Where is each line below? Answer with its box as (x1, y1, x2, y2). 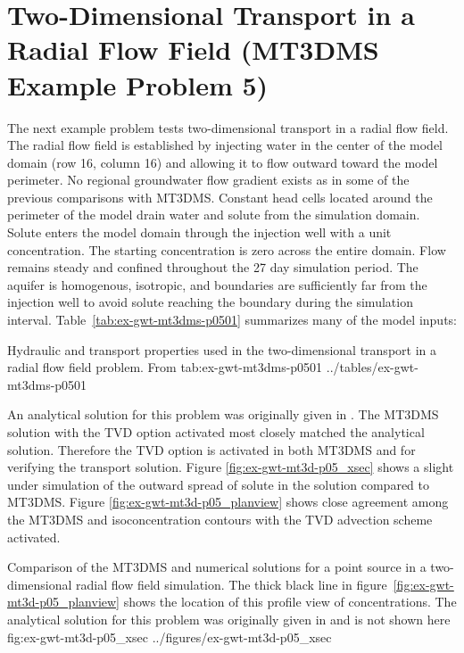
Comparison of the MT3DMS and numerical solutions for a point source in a (7, 558, 427, 576)
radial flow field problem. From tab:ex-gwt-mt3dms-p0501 (7, 358, 323, 376)
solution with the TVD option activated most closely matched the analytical (7, 423, 425, 441)
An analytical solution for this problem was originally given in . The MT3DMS (7, 405, 439, 424)
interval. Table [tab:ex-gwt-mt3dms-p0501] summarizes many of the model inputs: (7, 310, 457, 329)
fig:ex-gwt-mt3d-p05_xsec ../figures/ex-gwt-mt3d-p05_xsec (7, 627, 332, 646)
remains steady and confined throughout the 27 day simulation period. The (7, 258, 418, 277)
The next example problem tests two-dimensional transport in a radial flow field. (7, 118, 449, 136)
